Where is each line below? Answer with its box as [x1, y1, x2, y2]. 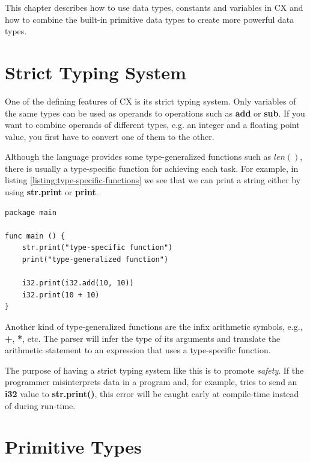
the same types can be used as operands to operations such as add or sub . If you [5, 106, 305, 119]
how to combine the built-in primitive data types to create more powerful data [5, 13, 294, 25]
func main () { [5, 231, 65, 240]
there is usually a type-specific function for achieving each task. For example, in [5, 162, 299, 174]
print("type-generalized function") [22, 255, 169, 264]
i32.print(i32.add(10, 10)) [22, 279, 134, 288]
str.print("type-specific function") [22, 243, 173, 252]
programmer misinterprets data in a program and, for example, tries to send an [5, 375, 297, 388]
